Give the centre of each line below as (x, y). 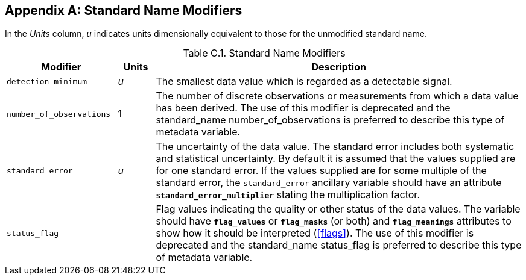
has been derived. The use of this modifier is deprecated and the (303, 108)
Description (339, 67)
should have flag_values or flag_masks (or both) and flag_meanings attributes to (334, 221)
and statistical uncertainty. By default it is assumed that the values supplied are (336, 159)
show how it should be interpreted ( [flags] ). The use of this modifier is (315, 233)
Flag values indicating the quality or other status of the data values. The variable (338, 209)
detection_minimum (47, 81)
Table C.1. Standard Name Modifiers (264, 53)
